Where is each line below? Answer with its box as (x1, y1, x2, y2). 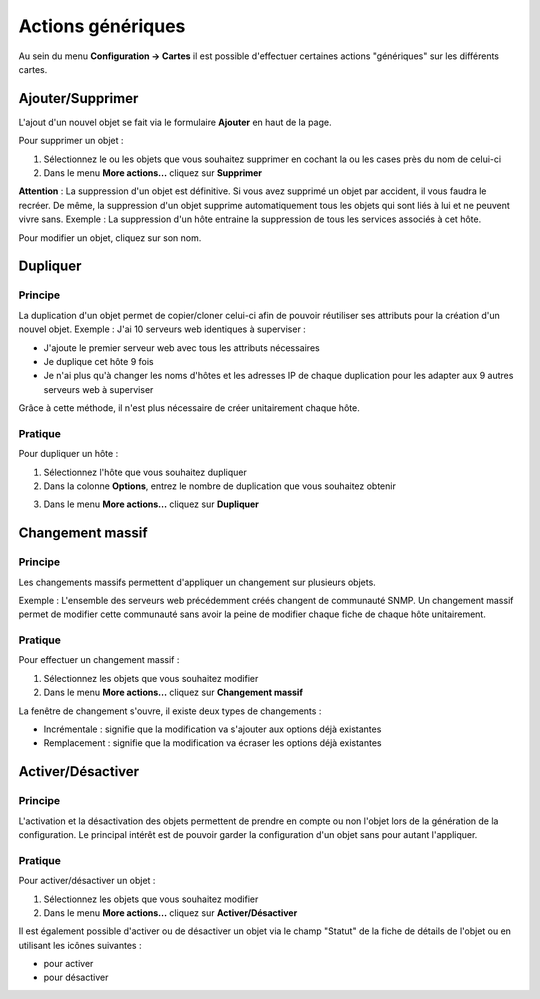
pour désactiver (43, 971, 109, 984)
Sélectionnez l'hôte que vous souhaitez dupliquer (43, 466, 247, 478)
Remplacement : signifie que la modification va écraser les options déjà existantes (43, 737, 382, 749)
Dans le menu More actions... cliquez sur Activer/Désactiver (43, 906, 298, 919)
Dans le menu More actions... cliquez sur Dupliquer (43, 498, 259, 510)
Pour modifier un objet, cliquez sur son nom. (18, 231, 202, 244)
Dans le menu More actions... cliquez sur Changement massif (43, 686, 304, 699)
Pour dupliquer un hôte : (18, 448, 119, 460)
